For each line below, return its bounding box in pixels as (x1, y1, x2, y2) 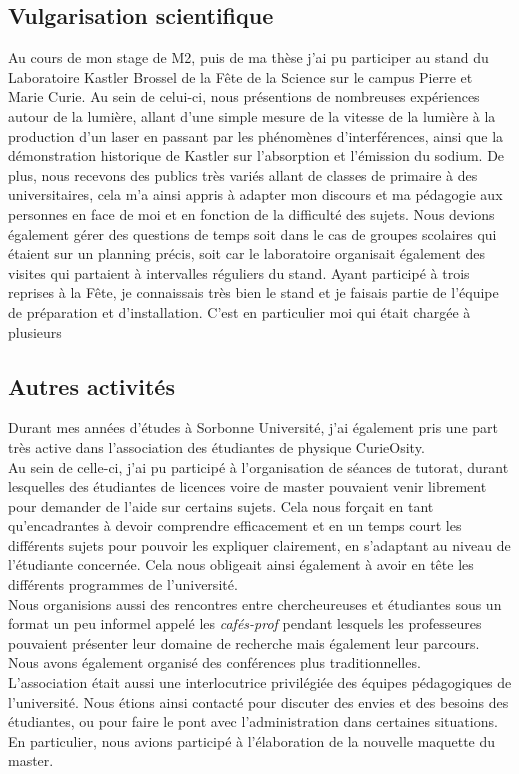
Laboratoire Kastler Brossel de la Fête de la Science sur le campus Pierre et (8, 66, 473, 87)
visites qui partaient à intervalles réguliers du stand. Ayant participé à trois (8, 262, 470, 283)
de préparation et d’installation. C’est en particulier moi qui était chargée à (8, 301, 471, 322)
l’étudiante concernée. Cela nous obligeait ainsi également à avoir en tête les (8, 554, 474, 575)
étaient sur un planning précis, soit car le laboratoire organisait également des (8, 243, 486, 264)
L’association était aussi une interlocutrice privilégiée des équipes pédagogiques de (8, 672, 512, 693)
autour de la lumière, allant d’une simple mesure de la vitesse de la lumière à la (8, 105, 496, 126)
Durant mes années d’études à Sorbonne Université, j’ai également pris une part (8, 417, 498, 438)
